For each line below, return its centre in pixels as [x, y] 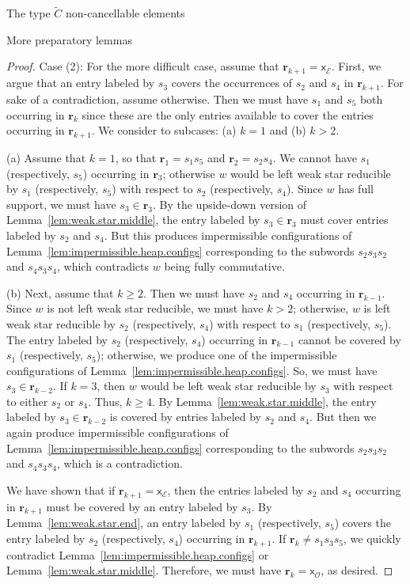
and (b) [288, 130]
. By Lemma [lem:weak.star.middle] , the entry [264, 401]
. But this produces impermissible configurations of [228, 235]
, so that [136, 157]
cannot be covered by [349, 339]
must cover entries [344, 220]
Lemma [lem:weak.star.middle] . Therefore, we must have [144, 570]
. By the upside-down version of [230, 204]
